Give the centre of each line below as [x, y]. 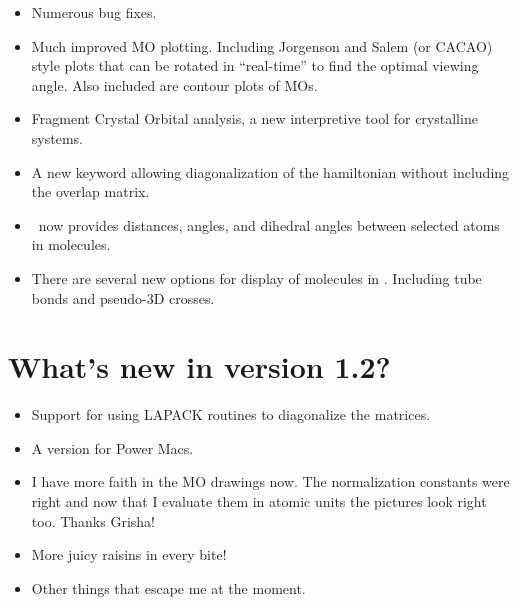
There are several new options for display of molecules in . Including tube [256, 277]
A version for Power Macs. [112, 447]
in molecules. [71, 244]
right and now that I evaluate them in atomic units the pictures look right [259, 501]
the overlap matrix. [90, 191]
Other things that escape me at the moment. [168, 587]
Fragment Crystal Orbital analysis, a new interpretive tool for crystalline [254, 118]
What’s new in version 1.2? [199, 366]
